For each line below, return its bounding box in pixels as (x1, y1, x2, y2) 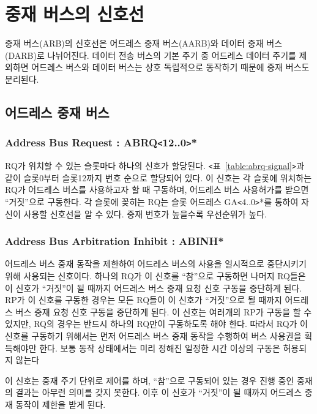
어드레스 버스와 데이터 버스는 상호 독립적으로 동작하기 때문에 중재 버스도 (31, 61, 310, 73)
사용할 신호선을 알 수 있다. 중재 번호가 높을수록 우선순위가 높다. (23, 207, 267, 220)
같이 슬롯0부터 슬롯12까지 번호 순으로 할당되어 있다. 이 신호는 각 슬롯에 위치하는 (5, 171, 312, 184)
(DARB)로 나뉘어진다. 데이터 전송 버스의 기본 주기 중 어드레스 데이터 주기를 (5, 48, 296, 61)
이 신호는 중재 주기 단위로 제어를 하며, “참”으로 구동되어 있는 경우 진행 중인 (5, 374, 294, 386)
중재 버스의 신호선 (5, 1, 144, 26)
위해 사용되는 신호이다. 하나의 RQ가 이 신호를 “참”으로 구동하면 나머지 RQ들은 (5, 269, 306, 282)
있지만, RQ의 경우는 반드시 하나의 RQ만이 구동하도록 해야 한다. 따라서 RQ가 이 (5, 317, 308, 330)
